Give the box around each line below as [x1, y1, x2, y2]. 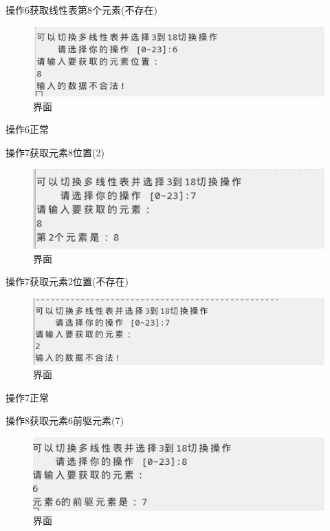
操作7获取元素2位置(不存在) [5, 274, 129, 289]
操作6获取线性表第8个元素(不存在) [5, 3, 157, 17]
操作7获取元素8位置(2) [5, 145, 104, 159]
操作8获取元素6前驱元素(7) [5, 413, 124, 428]
